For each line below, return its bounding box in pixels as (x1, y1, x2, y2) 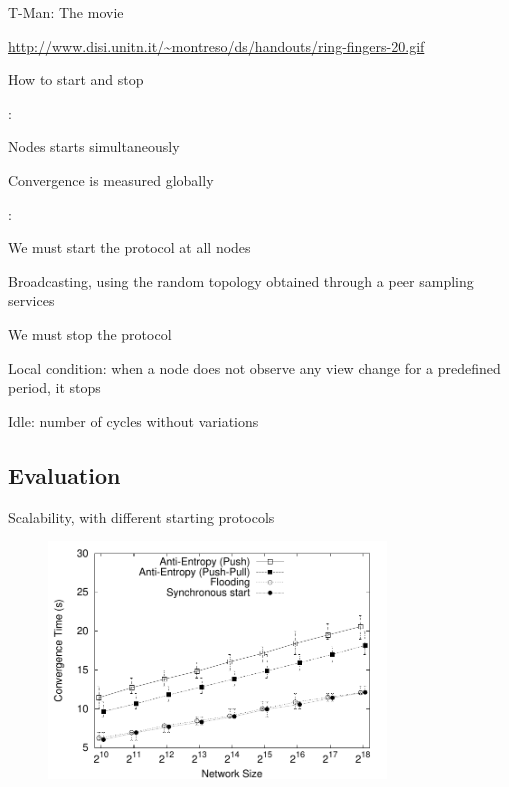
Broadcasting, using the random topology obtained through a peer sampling (8, 270, 474, 291)
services (8, 290, 55, 311)
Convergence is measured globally (8, 169, 214, 190)
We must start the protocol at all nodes (8, 237, 251, 258)
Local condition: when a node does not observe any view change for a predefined (8, 357, 501, 378)
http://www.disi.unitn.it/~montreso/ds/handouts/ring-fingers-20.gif (8, 35, 425, 56)
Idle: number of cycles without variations (8, 410, 259, 431)
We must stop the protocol (8, 323, 172, 344)
